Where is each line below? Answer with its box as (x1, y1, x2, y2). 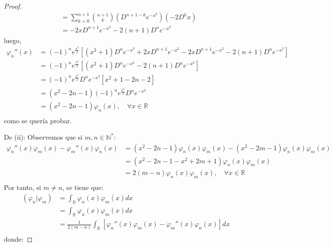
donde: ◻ (4, 234, 33, 244)
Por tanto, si (4, 182, 41, 192)
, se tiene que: (62, 182, 104, 192)
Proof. (4, 1, 22, 11)
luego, (4, 35, 21, 45)
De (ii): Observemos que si (4, 132, 83, 142)
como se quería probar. (4, 116, 72, 126)
